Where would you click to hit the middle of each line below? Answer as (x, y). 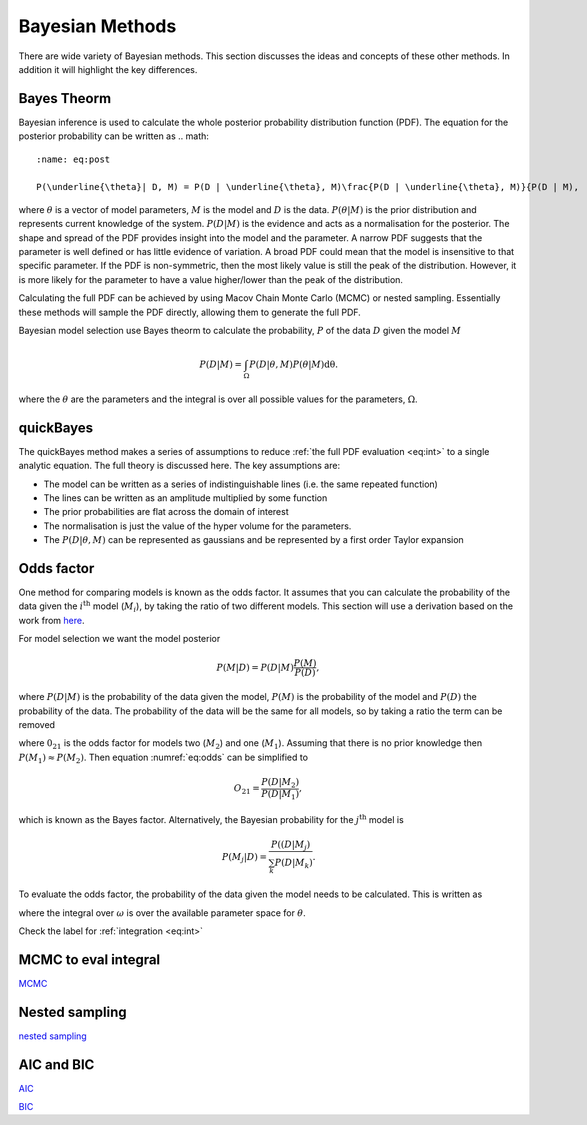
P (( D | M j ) (290, 846)
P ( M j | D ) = (244, 858)
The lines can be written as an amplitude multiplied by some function (185, 497)
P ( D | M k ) (294, 864)
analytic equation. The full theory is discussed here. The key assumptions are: (179, 466)
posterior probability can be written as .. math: (114, 136)
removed (36, 724)
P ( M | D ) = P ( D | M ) (255, 667)
